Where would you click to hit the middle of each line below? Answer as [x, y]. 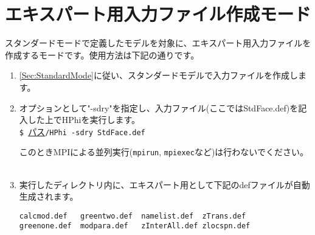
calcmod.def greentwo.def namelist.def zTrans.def [133, 216]
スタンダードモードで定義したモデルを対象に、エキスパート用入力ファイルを [158, 43]
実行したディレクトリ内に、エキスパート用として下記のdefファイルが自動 [164, 184]
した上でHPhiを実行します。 [84, 120]
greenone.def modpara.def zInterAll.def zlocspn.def [135, 226]
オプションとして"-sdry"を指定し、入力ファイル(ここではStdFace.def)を [159, 107]
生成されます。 [49, 196]
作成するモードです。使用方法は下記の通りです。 [102, 54]
